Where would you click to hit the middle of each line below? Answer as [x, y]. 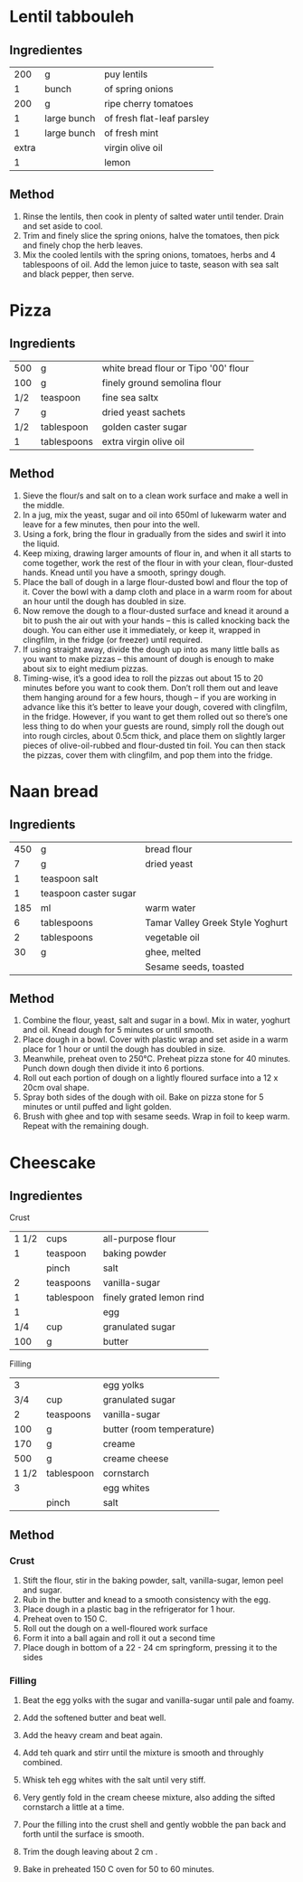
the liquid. [41, 544]
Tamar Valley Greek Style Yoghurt [217, 922]
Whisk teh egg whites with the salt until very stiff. [114, 1780]
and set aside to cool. [62, 226]
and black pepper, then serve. [78, 274]
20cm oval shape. [56, 1088]
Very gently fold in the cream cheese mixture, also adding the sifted [149, 1798]
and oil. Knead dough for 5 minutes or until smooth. [118, 1030]
